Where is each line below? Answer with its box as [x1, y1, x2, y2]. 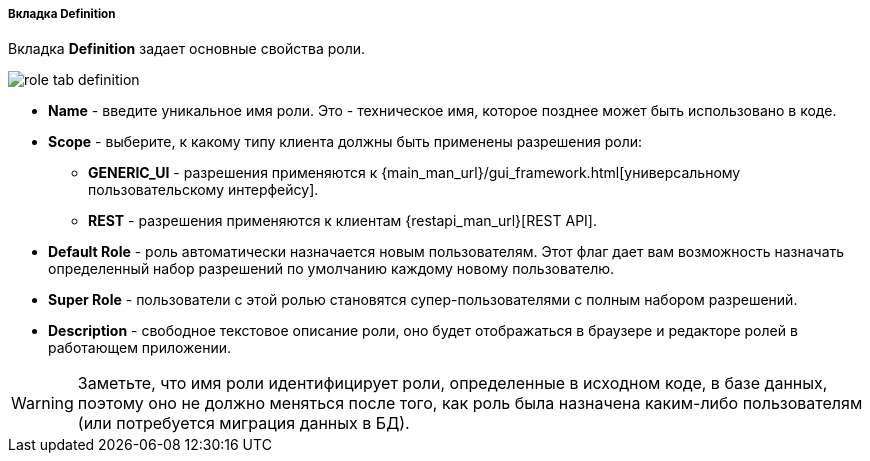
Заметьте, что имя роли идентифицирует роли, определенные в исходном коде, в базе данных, [77, 373, 828, 394]
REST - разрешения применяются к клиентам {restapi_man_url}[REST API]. [88, 212, 597, 230]
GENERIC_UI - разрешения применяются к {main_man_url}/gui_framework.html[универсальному [88, 164, 741, 182]
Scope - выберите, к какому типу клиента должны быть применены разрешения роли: [48, 133, 643, 151]
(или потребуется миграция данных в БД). [77, 413, 410, 434]
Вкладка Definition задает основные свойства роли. [8, 40, 366, 58]
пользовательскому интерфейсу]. [88, 181, 319, 199]
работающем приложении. [48, 339, 232, 357]
